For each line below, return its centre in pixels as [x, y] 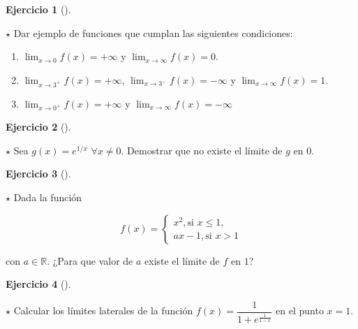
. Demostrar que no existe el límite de [202, 150]
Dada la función [48, 197]
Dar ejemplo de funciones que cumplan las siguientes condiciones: [153, 32]
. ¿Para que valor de [90, 260]
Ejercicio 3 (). [38, 174]
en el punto [300, 310]
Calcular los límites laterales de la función [103, 310]
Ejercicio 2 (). [38, 127]
